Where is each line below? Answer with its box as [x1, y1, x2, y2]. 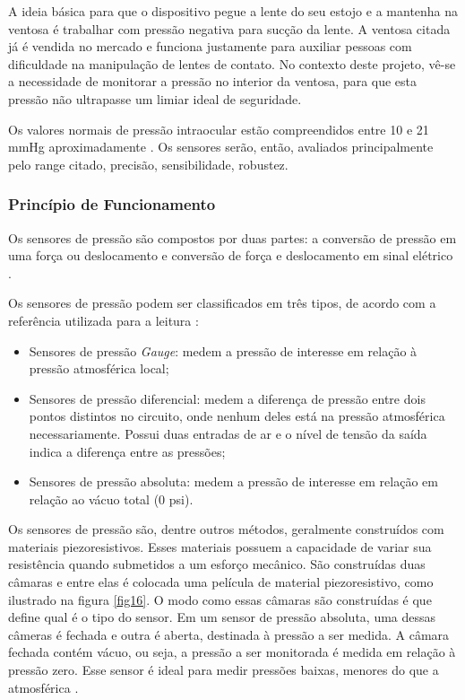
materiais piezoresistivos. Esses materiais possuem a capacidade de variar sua [8, 537, 432, 556]
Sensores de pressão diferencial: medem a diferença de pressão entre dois [29, 389, 426, 407]
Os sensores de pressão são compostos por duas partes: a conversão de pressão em [8, 228, 457, 247]
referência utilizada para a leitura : [8, 311, 199, 329]
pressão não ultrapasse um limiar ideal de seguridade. [8, 89, 302, 108]
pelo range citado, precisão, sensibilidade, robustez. [8, 154, 288, 173]
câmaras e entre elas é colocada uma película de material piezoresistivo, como [8, 573, 434, 591]
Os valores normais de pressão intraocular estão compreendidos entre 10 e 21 [8, 119, 429, 138]
